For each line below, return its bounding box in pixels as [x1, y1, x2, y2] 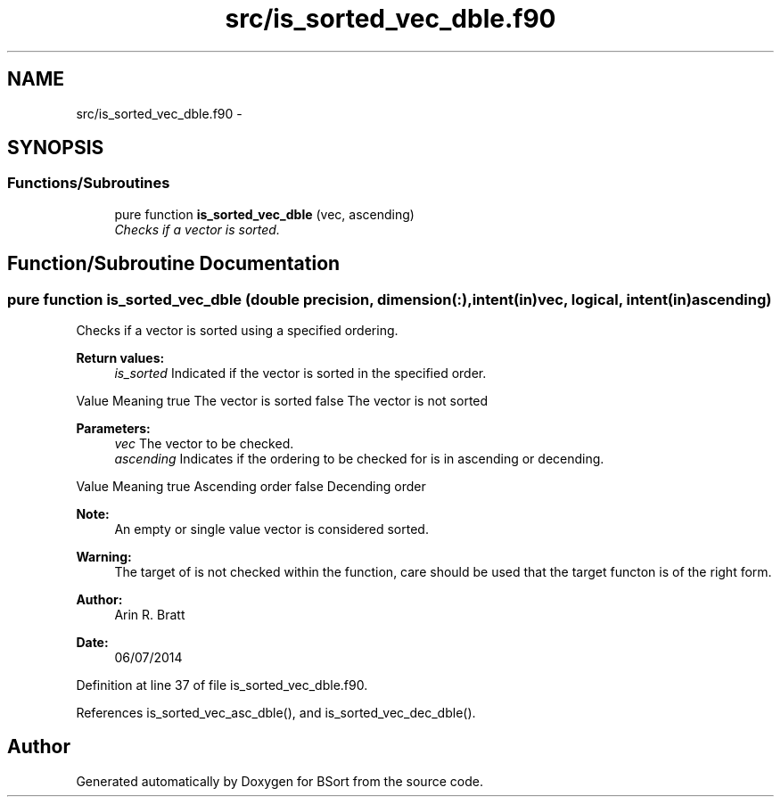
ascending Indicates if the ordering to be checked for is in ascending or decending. [114, 451, 604, 467]
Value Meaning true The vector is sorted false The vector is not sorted [76, 393, 489, 409]
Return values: [76, 350, 165, 366]
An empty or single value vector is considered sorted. [114, 521, 429, 537]
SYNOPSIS [7, 136, 104, 160]
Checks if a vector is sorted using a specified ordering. [76, 323, 399, 339]
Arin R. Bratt [114, 607, 185, 623]
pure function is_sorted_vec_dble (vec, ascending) [114, 206, 415, 222]
